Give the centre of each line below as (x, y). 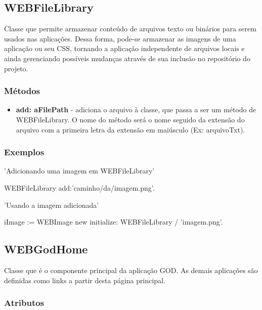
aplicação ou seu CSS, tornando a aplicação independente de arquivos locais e (124, 48)
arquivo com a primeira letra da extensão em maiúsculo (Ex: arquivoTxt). (130, 129)
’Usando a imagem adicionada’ (52, 205)
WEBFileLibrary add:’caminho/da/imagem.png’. (79, 187)
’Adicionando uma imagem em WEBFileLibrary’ (79, 171)
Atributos (24, 303)
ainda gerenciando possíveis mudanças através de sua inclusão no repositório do (127, 58)
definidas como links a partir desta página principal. (85, 280)
